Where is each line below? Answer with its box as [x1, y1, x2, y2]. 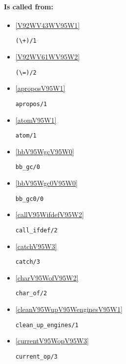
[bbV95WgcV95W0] [15, 146, 74, 156]
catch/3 [15, 258, 40, 266]
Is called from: [4, 1, 53, 11]
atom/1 [15, 132, 37, 140]
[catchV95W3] [15, 241, 57, 251]
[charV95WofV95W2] [15, 272, 79, 282]
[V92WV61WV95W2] [15, 52, 80, 62]
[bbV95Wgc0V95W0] [15, 178, 78, 188]
